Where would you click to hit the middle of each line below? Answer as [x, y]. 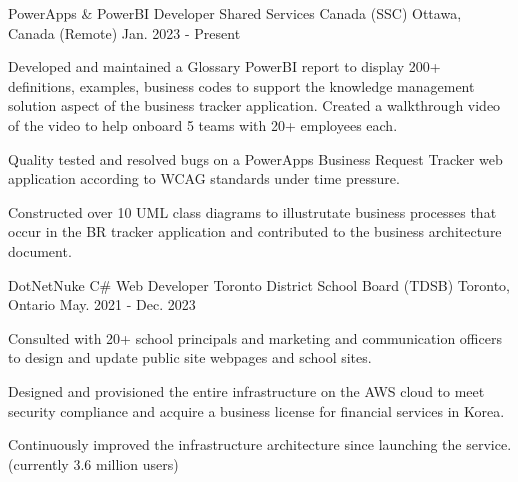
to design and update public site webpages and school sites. [190, 357]
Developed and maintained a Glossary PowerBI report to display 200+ [224, 66]
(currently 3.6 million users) [93, 463]
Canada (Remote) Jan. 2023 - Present [124, 32]
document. [40, 250]
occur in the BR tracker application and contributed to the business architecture [255, 231]
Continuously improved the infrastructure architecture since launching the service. [260, 444]
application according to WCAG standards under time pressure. [204, 178]
